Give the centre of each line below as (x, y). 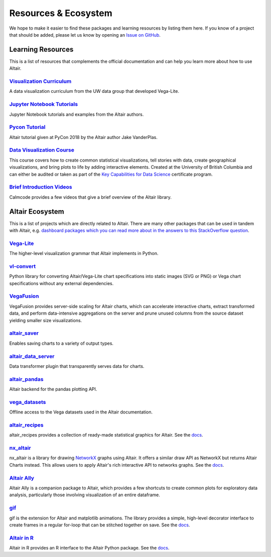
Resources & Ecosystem (61, 13)
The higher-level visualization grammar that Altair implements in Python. (84, 253)
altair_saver (24, 333)
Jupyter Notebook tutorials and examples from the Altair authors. (77, 114)
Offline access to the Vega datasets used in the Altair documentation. (81, 412)
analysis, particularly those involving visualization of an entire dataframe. (85, 495)
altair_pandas (26, 379)
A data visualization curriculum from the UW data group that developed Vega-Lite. (94, 91)
